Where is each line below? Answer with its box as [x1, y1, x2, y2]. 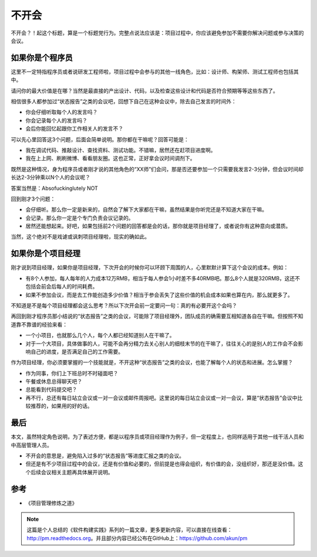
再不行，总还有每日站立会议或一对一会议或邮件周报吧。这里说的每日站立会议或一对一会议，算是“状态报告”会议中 [25, 394, 298, 401]
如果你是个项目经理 [11, 249, 80, 259]
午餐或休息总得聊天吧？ [25, 378, 82, 385]
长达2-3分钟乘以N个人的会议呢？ [11, 174, 91, 181]
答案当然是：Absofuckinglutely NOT [11, 185, 98, 192]
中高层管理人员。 [11, 441, 52, 449]
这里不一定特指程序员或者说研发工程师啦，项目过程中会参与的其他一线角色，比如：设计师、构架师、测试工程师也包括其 [11, 68, 299, 75]
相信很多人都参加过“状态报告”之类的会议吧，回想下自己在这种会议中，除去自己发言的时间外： [11, 98, 237, 105]
